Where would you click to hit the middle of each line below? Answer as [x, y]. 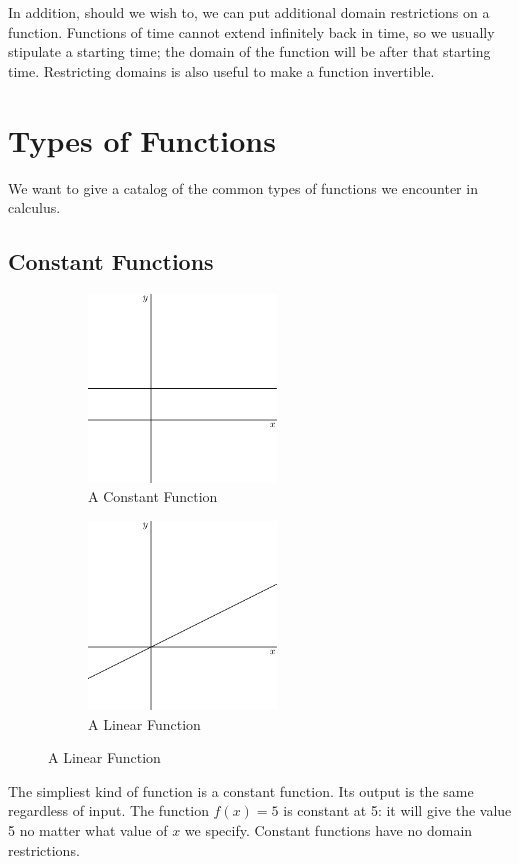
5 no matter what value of [88, 829]
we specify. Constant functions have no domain [328, 829]
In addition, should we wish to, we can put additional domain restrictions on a [249, 12]
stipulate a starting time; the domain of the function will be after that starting [249, 51]
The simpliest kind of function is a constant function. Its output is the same [241, 790]
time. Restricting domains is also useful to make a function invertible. [221, 70]
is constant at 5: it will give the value [397, 810]
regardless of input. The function [108, 810]
